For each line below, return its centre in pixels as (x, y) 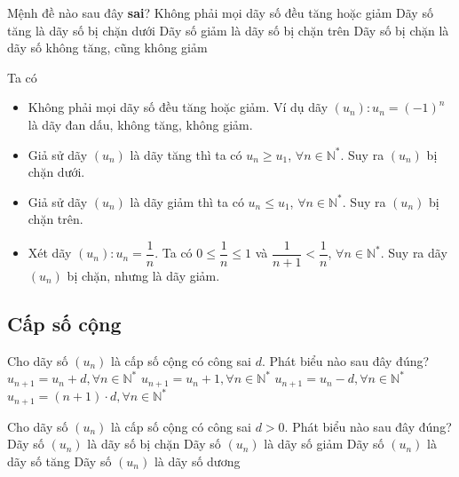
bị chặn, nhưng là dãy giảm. (143, 275)
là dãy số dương (197, 461)
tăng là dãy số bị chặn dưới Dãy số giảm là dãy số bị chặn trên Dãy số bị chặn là (228, 30)
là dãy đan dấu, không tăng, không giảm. (140, 124)
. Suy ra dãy (414, 253)
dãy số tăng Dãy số (59, 461)
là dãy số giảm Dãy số (324, 444)
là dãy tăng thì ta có (186, 154)
